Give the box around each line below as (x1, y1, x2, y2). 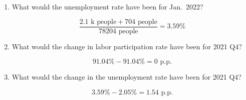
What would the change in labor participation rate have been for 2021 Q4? (12, 41, 242, 51)
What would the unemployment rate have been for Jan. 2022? (12, 1, 203, 11)
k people (91, 18, 117, 25)
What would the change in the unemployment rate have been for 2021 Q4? (12, 72, 241, 82)
